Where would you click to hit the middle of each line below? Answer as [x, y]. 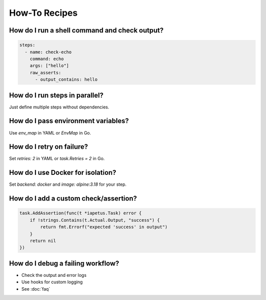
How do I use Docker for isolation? [63, 173]
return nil [43, 241]
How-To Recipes [43, 13]
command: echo [47, 59]
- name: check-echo [48, 52]
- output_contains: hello [66, 80]
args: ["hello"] [49, 66]
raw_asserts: [46, 72]
